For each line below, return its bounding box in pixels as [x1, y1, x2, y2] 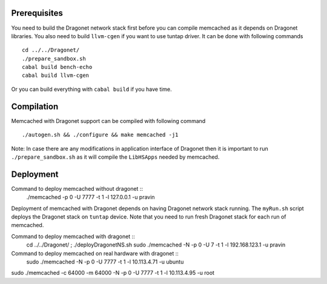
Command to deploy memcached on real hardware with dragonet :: [11, 249, 179, 257]
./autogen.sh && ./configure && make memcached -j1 [22, 131, 179, 139]
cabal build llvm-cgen [22, 72, 90, 79]
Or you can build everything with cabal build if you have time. [11, 85, 172, 93]
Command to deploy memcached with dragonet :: [11, 233, 136, 240]
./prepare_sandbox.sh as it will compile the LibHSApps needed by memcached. [11, 153, 220, 160]
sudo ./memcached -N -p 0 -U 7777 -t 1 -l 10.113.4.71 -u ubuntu [26, 258, 184, 265]
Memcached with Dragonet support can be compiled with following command [11, 117, 206, 124]
